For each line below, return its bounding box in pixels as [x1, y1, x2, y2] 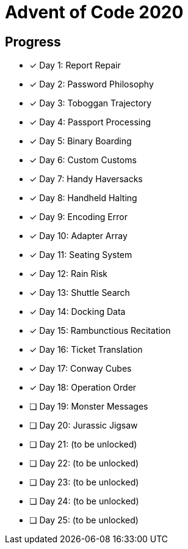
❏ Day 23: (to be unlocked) [29, 477, 139, 488]
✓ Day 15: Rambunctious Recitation [29, 325, 171, 336]
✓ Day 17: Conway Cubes [29, 363, 132, 374]
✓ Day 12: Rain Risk [29, 268, 107, 279]
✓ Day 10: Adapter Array [29, 230, 128, 241]
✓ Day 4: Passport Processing [29, 117, 151, 128]
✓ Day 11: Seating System [29, 249, 132, 260]
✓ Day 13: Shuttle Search [29, 287, 130, 298]
